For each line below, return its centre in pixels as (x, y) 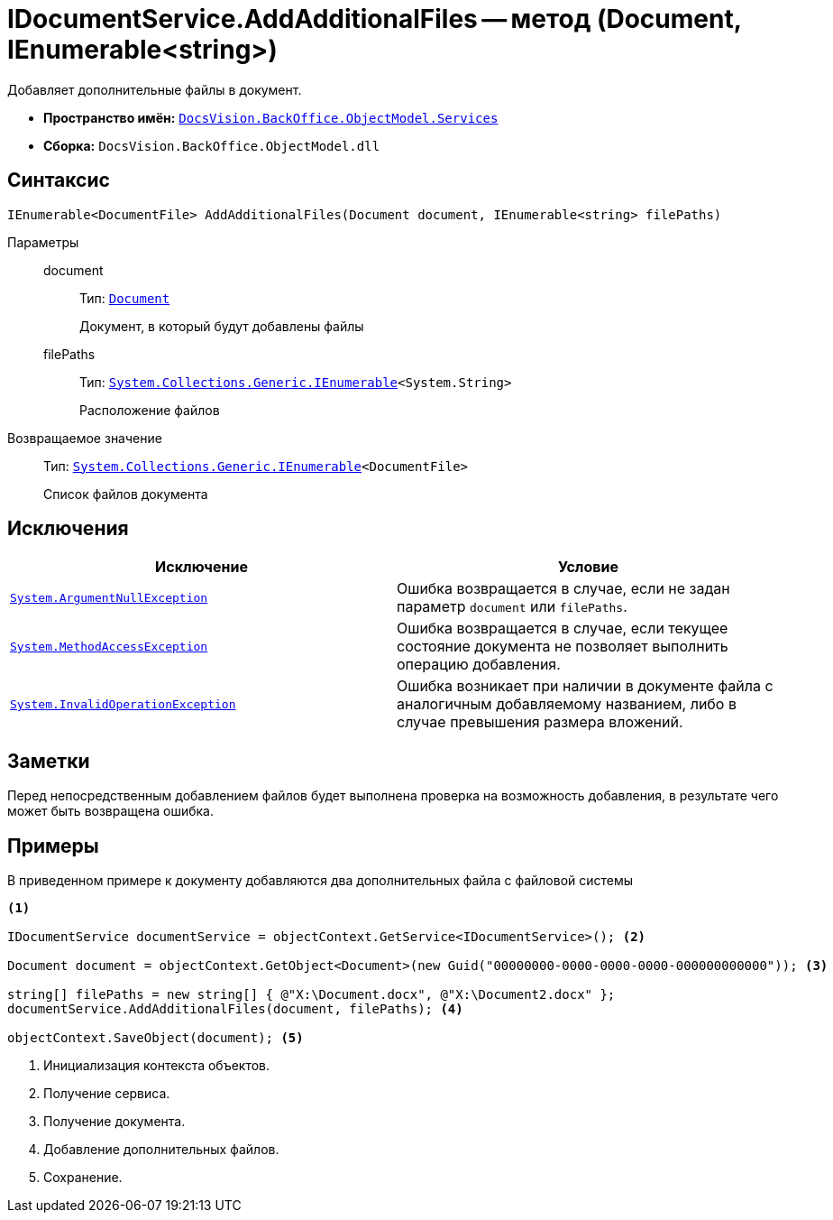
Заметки (49, 761)
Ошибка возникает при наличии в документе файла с (585, 686)
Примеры (53, 846)
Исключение (201, 567)
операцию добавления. (479, 665)
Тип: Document (125, 298)
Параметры (43, 242)
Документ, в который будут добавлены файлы (222, 326)
